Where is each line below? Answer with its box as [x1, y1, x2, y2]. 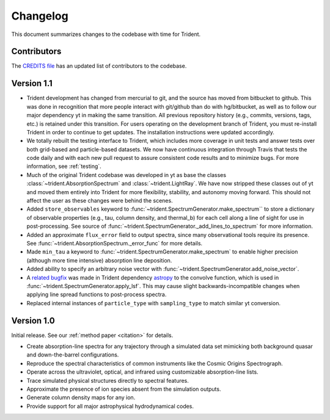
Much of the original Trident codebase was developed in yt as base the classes [26, 171, 226, 178]
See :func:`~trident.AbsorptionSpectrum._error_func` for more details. [26, 240, 203, 247]
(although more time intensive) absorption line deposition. [26, 256, 172, 264]
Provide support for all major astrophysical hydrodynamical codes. [26, 402, 194, 410]
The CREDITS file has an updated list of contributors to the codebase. [11, 62, 187, 70]
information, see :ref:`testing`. [26, 162, 102, 170]
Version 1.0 [11, 315, 55, 326]
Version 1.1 [11, 78, 53, 89]
